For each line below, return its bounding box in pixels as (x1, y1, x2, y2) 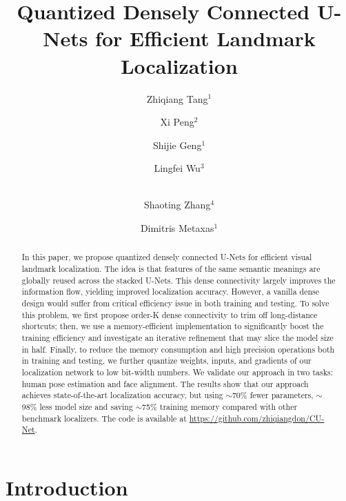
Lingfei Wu (154, 161, 201, 175)
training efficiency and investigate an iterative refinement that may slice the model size (21, 332, 334, 344)
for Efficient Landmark (95, 24, 316, 52)
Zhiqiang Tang (146, 91, 208, 106)
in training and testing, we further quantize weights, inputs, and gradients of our (21, 355, 312, 366)
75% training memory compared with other (142, 400, 298, 412)
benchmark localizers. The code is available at (21, 412, 187, 424)
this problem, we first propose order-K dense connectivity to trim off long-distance (21, 308, 318, 320)
